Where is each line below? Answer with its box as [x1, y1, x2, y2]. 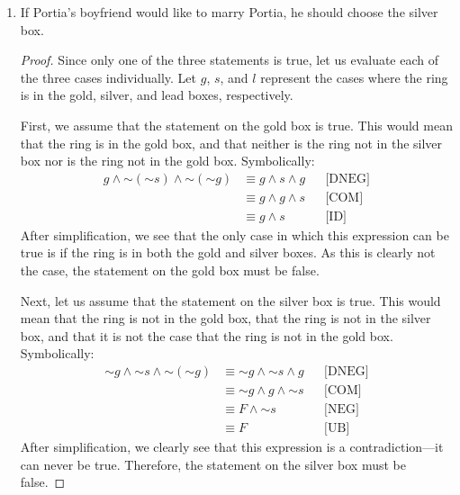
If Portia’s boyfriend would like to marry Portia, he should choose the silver [20, 3, 438, 21]
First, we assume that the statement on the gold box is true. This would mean [20, 115, 453, 134]
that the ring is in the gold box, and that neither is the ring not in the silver [20, 133, 443, 152]
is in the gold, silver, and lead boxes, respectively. [20, 85, 293, 104]
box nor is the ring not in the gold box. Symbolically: [20, 151, 315, 170]
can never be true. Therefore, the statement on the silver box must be [20, 454, 406, 473]
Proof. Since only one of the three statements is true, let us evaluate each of [20, 50, 439, 69]
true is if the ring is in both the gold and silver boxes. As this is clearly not [20, 243, 436, 262]
